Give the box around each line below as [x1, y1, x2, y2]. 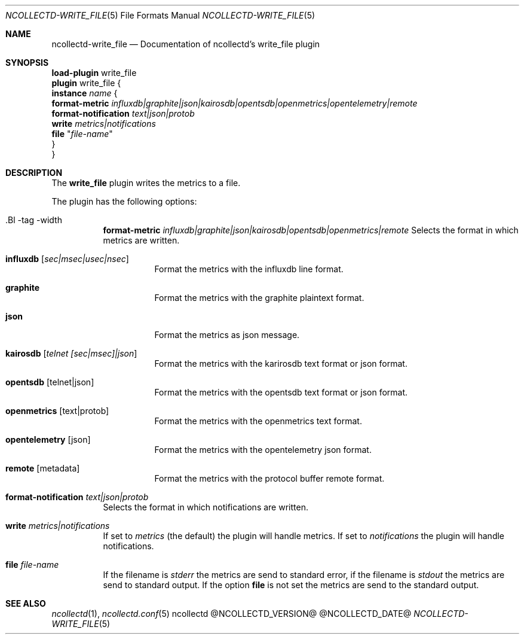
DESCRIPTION [5, 168, 63, 178]
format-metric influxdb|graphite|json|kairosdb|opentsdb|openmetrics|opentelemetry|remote [51, 98, 418, 108]
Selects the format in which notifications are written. [103, 502, 308, 512]
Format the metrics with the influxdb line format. [154, 264, 344, 274]
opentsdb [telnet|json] [5, 377, 94, 387]
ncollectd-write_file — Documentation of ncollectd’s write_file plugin [51, 39, 320, 49]
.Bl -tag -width [5, 215, 62, 225]
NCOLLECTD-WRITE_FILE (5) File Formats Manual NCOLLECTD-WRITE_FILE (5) [5, 10, 315, 20]
